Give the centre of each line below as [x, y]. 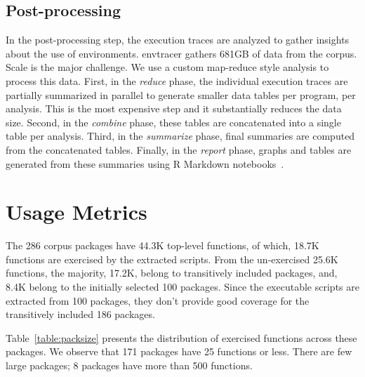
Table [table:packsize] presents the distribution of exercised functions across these [181, 337]
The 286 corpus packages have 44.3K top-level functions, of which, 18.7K [162, 245]
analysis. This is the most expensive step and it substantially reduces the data [174, 108]
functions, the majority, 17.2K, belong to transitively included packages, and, [172, 273]
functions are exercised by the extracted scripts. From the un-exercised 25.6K [172, 259]
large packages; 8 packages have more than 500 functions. [129, 365]
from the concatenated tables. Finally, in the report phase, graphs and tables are [179, 149]
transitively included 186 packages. [80, 314]
